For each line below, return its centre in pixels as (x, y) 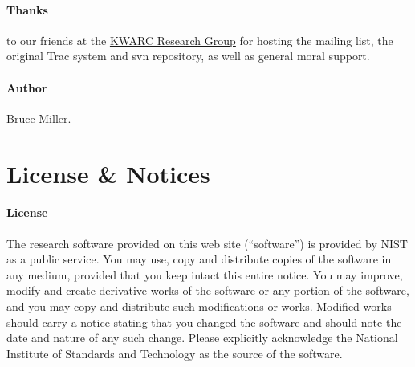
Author (27, 87)
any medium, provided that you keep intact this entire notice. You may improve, (205, 274)
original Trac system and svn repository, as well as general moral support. (188, 56)
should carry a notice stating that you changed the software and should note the (204, 322)
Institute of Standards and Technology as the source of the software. (175, 353)
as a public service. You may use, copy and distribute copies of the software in (199, 259)
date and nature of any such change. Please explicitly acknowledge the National (202, 338)
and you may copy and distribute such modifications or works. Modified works (199, 306)
